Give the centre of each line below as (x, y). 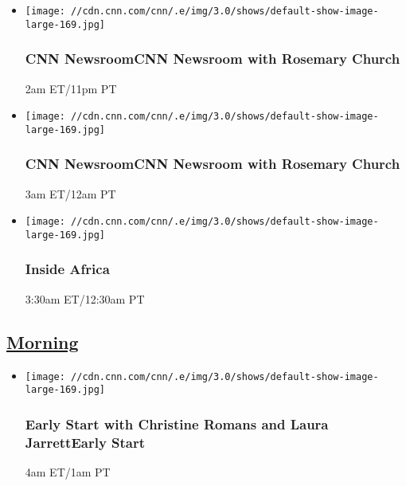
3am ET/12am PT (70, 193)
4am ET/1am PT (68, 472)
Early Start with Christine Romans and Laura (177, 423)
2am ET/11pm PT (71, 88)
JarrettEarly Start (85, 442)
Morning (43, 341)
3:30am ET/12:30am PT (85, 298)
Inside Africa (67, 269)
